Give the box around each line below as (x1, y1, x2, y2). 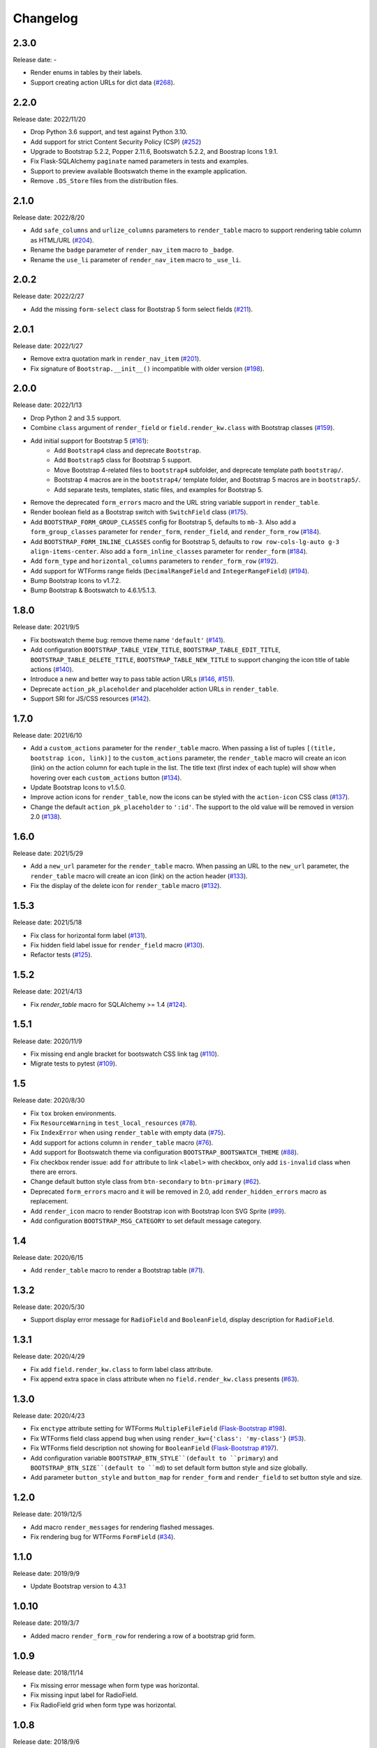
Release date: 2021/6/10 (13, 731, 82, 740)
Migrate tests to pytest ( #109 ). (30, 1059, 118, 1068)
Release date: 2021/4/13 (13, 987, 83, 996)
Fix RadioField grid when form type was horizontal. (30, 1700, 177, 1709)
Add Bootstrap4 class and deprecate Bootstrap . (54, 446, 202, 454)
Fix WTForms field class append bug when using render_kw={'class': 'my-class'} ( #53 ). (30, 1434, 306, 1442)
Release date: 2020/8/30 (13, 1096, 85, 1105)
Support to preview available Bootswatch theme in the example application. (30, 166, 247, 175)
